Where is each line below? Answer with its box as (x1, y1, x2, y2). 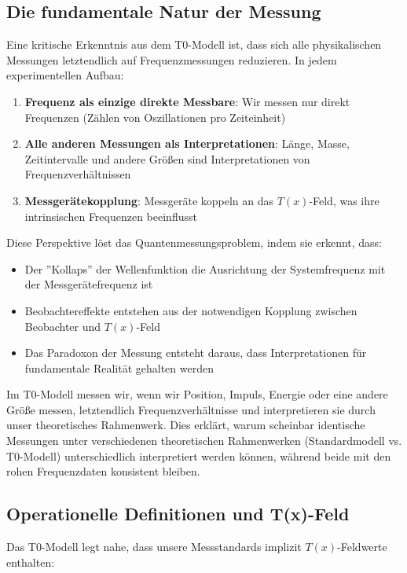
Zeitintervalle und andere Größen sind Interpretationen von (24, 150, 310, 167)
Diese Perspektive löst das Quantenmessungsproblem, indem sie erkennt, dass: (6, 234, 383, 251)
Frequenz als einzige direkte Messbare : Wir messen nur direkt (24, 93, 350, 109)
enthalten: (6, 553, 55, 570)
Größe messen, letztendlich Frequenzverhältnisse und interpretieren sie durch (6, 401, 376, 417)
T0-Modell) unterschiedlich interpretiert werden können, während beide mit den (6, 447, 391, 464)
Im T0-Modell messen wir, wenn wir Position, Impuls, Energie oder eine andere (6, 386, 388, 402)
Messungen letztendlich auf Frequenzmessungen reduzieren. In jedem (6, 51, 337, 68)
